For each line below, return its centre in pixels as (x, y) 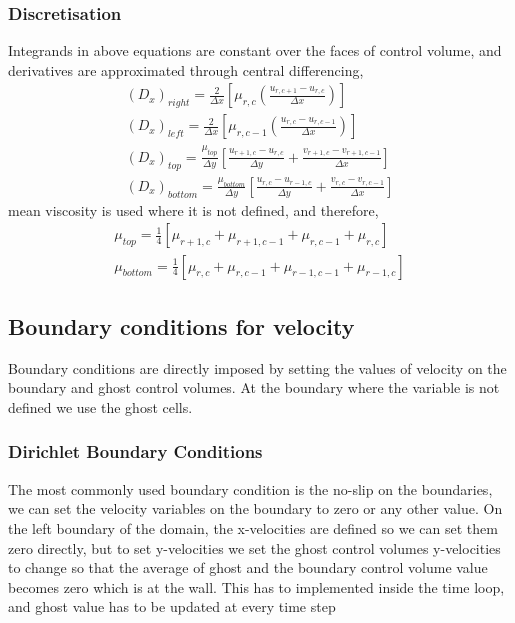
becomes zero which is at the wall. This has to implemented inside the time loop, (256, 586)
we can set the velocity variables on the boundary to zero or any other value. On (255, 508)
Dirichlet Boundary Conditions (135, 451)
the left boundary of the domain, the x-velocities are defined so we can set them (253, 527)
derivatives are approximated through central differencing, (186, 69)
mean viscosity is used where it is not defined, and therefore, (193, 209)
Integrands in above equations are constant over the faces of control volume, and (255, 50)
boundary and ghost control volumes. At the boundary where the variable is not (254, 387)
